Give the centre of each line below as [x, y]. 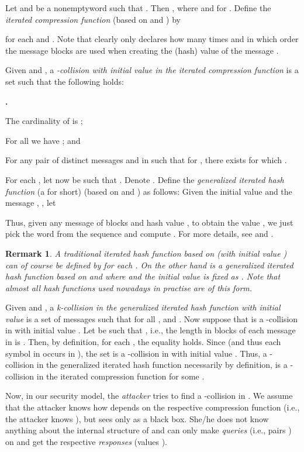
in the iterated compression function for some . [120, 376]
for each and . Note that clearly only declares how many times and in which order [152, 39]
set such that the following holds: [65, 81]
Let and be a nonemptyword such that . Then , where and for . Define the [138, 8]
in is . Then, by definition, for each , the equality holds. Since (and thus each [143, 342]
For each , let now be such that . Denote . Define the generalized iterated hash [145, 179]
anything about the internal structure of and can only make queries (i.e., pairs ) [148, 430]
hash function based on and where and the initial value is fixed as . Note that [143, 276]
